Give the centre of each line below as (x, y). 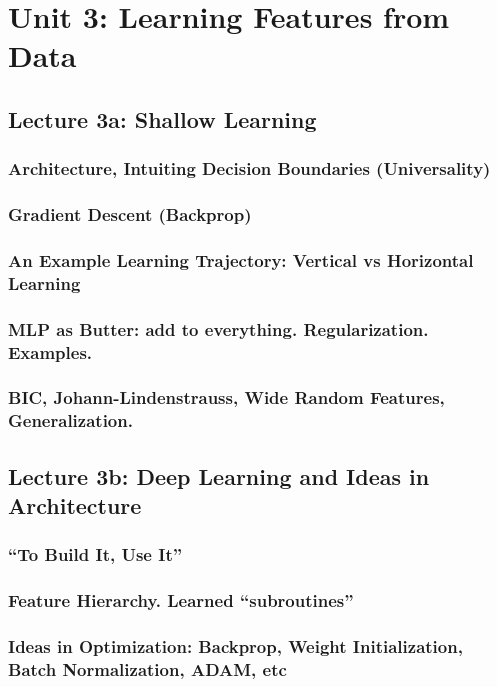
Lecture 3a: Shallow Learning (162, 118)
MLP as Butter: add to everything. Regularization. (218, 328)
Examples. (50, 351)
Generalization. (70, 420)
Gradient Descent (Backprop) (130, 214)
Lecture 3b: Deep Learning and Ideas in (219, 475)
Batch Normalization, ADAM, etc (147, 669)
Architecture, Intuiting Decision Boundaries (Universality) (249, 168)
